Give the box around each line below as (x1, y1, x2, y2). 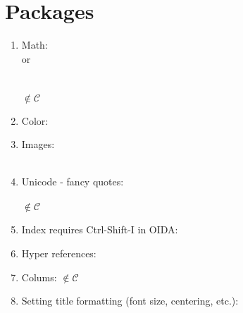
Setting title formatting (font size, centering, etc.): (21, 293, 239, 308)
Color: (21, 113, 49, 128)
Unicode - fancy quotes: (21, 174, 124, 189)
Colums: (21, 269, 57, 284)
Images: (21, 137, 55, 152)
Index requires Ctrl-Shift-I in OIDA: (21, 222, 178, 237)
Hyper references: (21, 246, 96, 261)
